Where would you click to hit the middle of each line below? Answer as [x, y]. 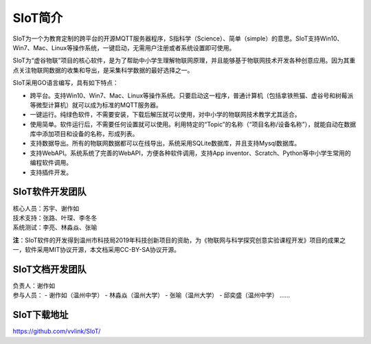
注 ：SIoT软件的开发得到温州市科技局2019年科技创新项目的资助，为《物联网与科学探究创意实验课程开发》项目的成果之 [179, 240]
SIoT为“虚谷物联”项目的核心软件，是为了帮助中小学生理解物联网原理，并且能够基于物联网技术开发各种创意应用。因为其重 [184, 60]
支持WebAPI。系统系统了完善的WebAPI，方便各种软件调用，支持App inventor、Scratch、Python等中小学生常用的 [191, 153]
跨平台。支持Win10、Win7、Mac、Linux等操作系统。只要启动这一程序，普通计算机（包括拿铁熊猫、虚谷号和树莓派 [192, 95]
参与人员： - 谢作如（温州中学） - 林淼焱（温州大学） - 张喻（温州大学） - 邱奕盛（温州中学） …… [151, 295]
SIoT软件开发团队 [49, 192]
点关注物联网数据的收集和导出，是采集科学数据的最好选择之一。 [103, 70]
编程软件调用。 [51, 163]
